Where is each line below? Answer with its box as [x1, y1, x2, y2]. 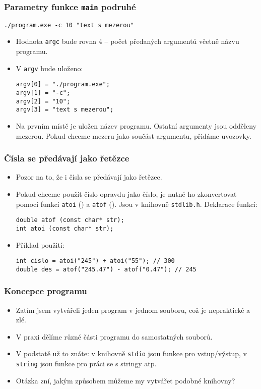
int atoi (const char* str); [16, 225, 114, 232]
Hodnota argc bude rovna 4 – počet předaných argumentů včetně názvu [16, 36, 239, 46]
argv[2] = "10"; [16, 97, 71, 105]
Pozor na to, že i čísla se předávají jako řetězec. [16, 172, 162, 182]
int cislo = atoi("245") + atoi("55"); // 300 [16, 257, 175, 265]
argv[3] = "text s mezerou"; [16, 106, 114, 114]
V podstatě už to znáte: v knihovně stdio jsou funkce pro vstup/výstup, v [16, 348, 247, 359]
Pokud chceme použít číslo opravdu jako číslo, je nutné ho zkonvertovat [16, 188, 237, 199]
